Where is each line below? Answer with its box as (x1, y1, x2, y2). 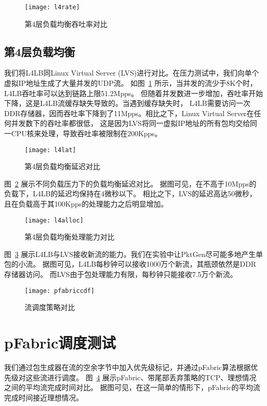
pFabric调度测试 (4, 332, 116, 353)
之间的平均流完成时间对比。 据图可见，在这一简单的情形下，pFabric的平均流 (4, 382, 260, 393)
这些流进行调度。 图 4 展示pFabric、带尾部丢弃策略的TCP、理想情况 (25, 372, 257, 382)
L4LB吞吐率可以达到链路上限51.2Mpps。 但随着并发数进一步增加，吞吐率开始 (4, 87, 263, 98)
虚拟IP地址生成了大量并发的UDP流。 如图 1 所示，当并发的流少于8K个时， (4, 78, 257, 88)
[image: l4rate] (25, 4, 80, 11)
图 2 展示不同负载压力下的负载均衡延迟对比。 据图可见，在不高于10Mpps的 (4, 178, 257, 189)
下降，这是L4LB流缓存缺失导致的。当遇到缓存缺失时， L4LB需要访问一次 (4, 98, 251, 108)
